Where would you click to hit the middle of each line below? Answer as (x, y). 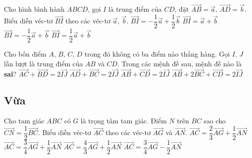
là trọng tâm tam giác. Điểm (124, 121)
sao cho (215, 121)
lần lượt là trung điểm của (44, 63)
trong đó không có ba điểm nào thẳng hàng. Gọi (157, 53)
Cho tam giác (24, 121)
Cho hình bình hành (34, 9)
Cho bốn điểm (25, 53)
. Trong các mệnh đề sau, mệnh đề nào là (179, 63)
